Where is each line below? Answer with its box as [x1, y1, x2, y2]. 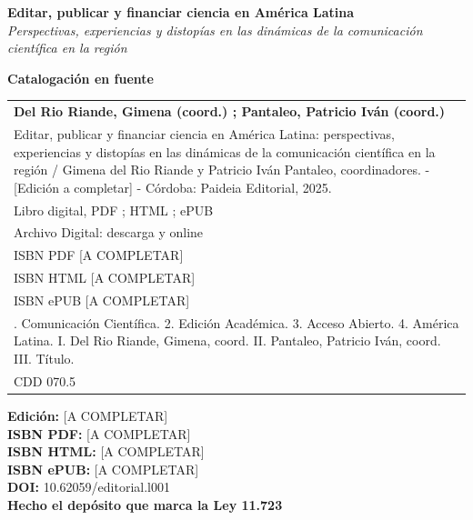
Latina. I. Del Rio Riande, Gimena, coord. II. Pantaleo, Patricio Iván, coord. [14, 331, 441, 350]
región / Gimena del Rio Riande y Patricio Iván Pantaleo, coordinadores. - [14, 160, 430, 179]
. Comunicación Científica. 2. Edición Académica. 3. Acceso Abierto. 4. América [14, 313, 459, 332]
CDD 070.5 [14, 371, 76, 390]
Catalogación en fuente [7, 68, 154, 87]
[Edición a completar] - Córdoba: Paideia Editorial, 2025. [14, 177, 332, 196]
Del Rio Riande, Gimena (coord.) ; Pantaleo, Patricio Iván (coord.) [14, 102, 446, 121]
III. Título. [14, 349, 75, 367]
